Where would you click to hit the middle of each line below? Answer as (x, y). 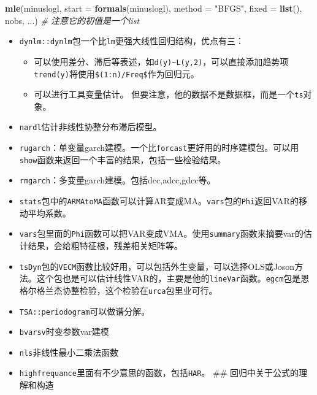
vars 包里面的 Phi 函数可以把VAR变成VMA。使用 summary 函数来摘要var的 (161, 233)
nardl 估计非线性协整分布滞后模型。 (90, 127)
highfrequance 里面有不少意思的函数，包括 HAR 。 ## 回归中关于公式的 (159, 373)
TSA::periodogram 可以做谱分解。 (85, 311)
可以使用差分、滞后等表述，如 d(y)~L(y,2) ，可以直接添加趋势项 (161, 61)
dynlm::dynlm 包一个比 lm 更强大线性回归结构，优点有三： (132, 41)
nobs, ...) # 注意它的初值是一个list (72, 20)
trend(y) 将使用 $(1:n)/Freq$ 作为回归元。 (116, 73)
